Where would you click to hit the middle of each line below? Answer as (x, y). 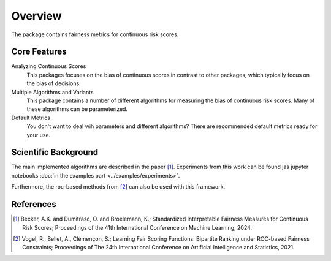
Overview (36, 16)
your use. (39, 135)
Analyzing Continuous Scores (49, 66)
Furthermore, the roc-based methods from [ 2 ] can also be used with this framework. (118, 187)
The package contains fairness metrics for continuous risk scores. (95, 34)
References (34, 204)
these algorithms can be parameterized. (77, 109)
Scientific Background (55, 152)
